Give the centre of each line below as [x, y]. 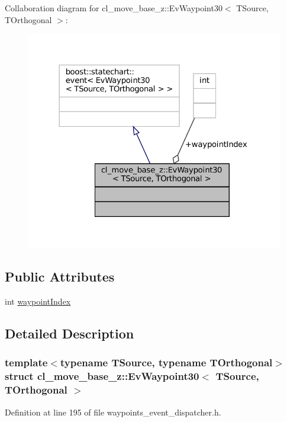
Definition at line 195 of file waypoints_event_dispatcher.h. [113, 412]
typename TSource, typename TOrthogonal [166, 362]
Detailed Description [70, 333]
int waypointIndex [38, 301]
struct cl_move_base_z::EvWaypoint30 [102, 376]
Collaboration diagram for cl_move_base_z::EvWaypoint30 [114, 8]
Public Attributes [60, 276]
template [26, 362]
